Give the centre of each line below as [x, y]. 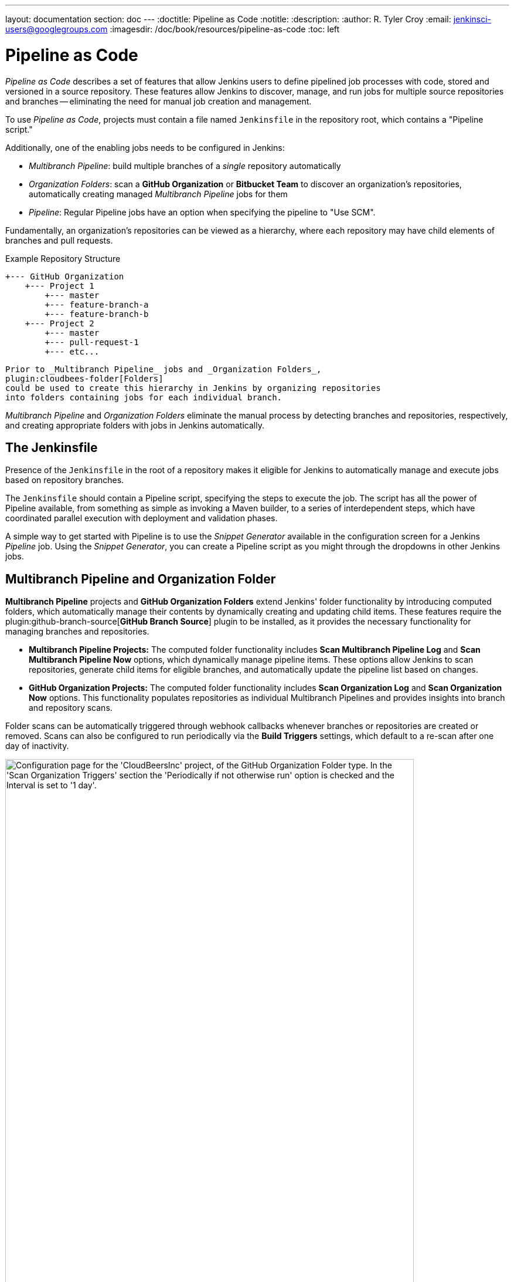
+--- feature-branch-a [97, 304]
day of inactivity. [37, 746]
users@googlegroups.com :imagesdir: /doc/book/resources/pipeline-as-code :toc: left [173, 29]
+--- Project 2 [59, 323]
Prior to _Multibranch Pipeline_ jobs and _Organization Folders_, [164, 369]
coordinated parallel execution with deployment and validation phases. [142, 518]
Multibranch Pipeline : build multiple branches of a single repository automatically [185, 166]
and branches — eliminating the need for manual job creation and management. [159, 101]
